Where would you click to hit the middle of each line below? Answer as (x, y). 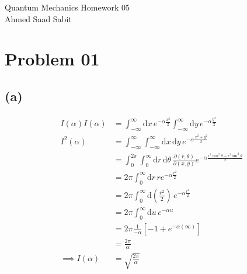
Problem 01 (52, 59)
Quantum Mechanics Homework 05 (67, 7)
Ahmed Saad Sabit (38, 18)
